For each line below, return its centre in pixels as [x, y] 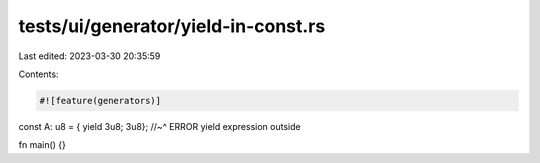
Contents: [38, 74]
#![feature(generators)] [100, 100]
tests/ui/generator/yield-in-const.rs [172, 26]
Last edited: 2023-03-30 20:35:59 [89, 56]
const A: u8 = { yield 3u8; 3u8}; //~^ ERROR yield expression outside [159, 126]
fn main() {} [42, 145]
